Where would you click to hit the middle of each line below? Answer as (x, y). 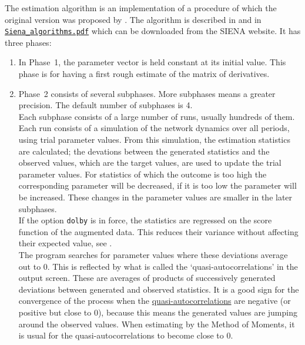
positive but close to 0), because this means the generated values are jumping (158, 312)
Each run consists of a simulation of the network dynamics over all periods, (154, 128)
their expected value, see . (65, 243)
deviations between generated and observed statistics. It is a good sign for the (159, 289)
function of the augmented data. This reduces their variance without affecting (158, 231)
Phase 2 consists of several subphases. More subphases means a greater (147, 93)
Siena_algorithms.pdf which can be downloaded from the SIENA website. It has (153, 31)
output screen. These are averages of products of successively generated (147, 278)
